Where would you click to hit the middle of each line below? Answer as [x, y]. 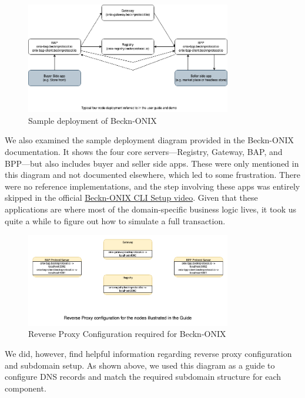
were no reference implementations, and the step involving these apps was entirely [152, 186]
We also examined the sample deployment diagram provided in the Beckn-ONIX [149, 140]
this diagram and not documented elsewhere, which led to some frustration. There [152, 175]
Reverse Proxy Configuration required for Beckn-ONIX [127, 334]
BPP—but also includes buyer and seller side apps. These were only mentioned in [152, 163]
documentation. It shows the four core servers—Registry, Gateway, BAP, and [144, 151]
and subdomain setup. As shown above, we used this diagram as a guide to [140, 365]
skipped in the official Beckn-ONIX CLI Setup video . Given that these [131, 198]
